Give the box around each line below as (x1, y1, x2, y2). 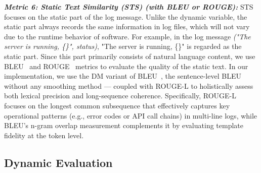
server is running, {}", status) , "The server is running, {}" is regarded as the (4, 41, 242, 51)
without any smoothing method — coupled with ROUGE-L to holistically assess (4, 80, 253, 91)
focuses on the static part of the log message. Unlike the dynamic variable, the (4, 11, 247, 22)
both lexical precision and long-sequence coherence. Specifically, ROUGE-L (4, 90, 237, 101)
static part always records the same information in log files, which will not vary (4, 21, 250, 32)
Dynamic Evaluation (4, 154, 113, 170)
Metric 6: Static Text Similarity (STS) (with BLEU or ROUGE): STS (4, 2, 253, 12)
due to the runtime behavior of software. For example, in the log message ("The (4, 31, 251, 41)
